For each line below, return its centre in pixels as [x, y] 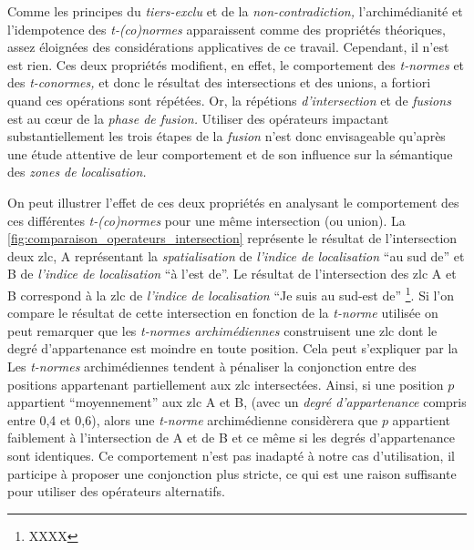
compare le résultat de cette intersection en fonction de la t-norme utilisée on [223, 313]
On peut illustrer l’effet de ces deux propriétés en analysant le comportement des [233, 202]
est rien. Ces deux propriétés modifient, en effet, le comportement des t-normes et [236, 64]
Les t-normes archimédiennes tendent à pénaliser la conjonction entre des [212, 366]
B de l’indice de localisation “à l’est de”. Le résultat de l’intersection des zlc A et [232, 274]
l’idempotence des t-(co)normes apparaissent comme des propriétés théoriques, [227, 29]
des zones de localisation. [77, 172]
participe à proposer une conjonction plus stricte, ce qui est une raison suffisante [232, 473]
